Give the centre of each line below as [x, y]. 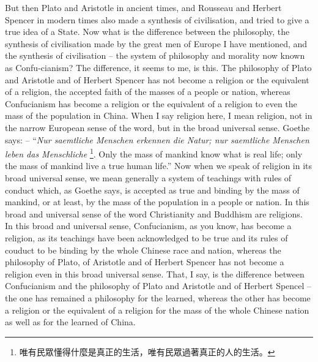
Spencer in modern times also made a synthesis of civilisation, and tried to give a [157, 19]
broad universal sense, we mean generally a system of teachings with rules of [148, 177]
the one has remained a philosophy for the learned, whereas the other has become [158, 297]
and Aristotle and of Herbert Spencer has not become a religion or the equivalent [157, 79]
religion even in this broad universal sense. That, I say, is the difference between [155, 273]
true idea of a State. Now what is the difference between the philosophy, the [147, 32]
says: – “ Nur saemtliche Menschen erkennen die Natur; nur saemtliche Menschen [157, 139]
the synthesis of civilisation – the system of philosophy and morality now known [155, 55]
